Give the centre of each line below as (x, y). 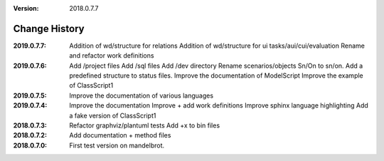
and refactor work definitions (112, 56)
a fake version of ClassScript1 (113, 115)
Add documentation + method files (120, 135)
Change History (49, 28)
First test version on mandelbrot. (117, 145)
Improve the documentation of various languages (141, 95)
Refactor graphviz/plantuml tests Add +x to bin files (145, 125)
